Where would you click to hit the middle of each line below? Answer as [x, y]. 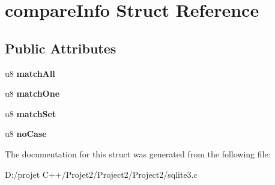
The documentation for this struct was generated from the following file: [138, 153]
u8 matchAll [30, 73]
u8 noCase [26, 134]
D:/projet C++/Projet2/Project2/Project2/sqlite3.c [101, 174]
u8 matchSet [31, 113]
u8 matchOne [32, 93]
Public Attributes [61, 48]
